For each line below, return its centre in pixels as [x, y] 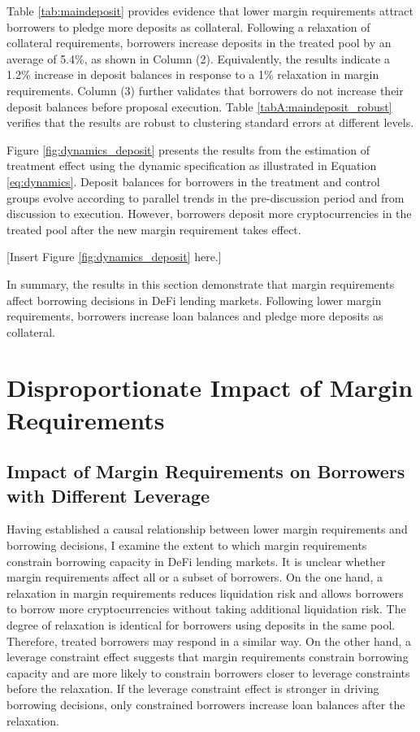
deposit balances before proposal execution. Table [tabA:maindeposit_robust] [199, 106]
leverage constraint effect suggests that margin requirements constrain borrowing [208, 657]
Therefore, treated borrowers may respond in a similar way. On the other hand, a [209, 640]
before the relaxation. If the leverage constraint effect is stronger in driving [193, 688]
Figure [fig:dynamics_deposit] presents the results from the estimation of [188, 149]
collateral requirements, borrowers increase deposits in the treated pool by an [199, 43]
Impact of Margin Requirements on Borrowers [206, 471]
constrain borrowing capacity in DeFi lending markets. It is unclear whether [196, 561]
